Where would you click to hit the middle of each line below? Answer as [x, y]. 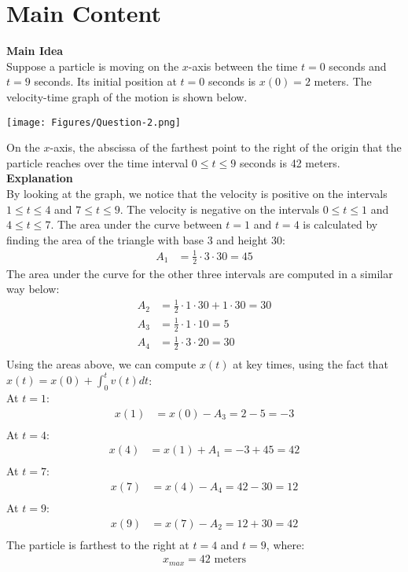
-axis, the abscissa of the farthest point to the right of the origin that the [226, 147]
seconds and [358, 66]
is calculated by [340, 224]
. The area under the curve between [136, 224]
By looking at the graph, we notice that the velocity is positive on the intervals [197, 193]
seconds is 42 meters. [290, 162]
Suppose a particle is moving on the [93, 66]
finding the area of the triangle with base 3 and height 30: [146, 239]
